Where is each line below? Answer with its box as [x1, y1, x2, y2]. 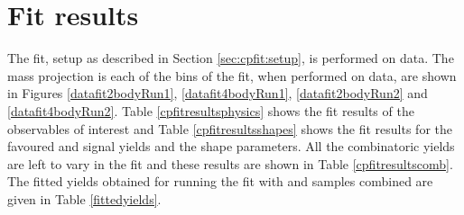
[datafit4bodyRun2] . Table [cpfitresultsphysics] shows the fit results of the [7, 101, 414, 120]
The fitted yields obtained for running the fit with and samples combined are [7, 172, 433, 191]
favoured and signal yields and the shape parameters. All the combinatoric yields [7, 137, 455, 156]
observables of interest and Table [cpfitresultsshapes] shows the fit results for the [7, 119, 452, 138]
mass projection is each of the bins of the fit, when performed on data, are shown [7, 66, 457, 85]
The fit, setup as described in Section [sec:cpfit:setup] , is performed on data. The [7, 49, 454, 67]
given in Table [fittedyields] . [7, 189, 162, 208]
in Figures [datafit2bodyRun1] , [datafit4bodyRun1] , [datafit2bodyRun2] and [7, 84, 428, 103]
